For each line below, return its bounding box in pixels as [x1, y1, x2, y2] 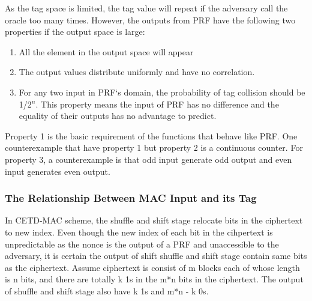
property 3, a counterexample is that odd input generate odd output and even [5, 153, 292, 165]
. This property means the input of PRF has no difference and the [35, 97, 279, 110]
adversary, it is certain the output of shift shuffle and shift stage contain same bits [5, 249, 307, 262]
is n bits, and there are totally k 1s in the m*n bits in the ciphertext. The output [5, 273, 304, 285]
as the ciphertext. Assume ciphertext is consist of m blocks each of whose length [5, 261, 300, 273]
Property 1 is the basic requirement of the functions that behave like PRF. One [5, 129, 298, 142]
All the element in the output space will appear [19, 45, 194, 58]
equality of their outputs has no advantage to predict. [19, 109, 217, 122]
